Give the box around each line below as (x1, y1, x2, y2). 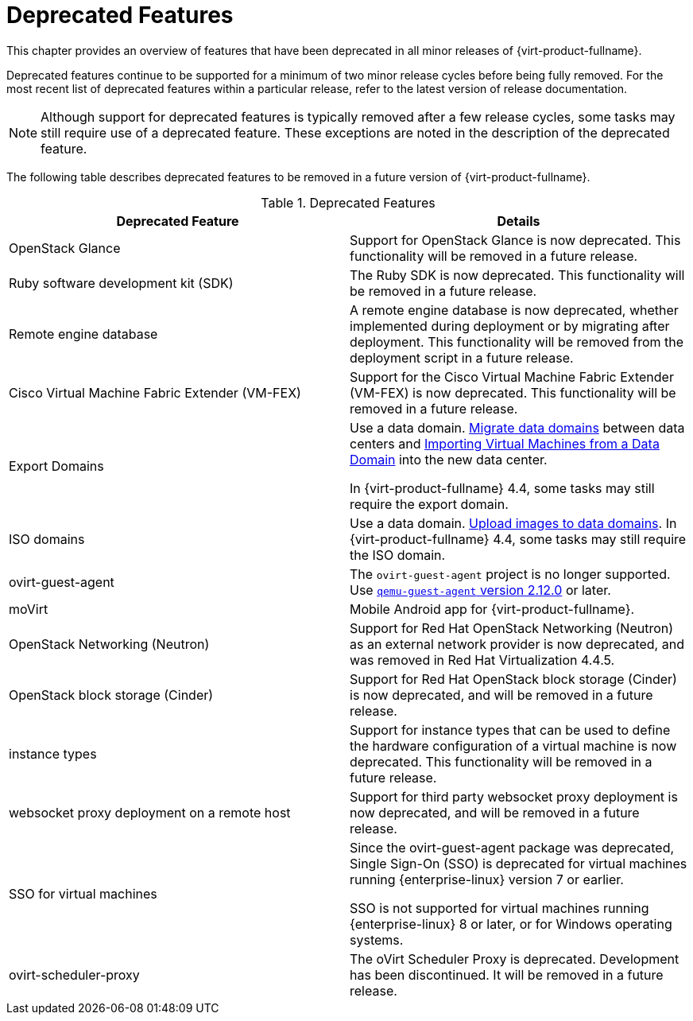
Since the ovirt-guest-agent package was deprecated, (350, 839, 675, 856)
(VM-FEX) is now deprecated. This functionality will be (350, 384, 676, 401)
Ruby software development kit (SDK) (9, 274, 234, 291)
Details (497, 212, 540, 229)
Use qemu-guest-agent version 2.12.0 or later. (350, 581, 611, 598)
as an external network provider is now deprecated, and (350, 635, 684, 652)
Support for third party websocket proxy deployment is (350, 788, 678, 805)
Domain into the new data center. (350, 451, 548, 468)
